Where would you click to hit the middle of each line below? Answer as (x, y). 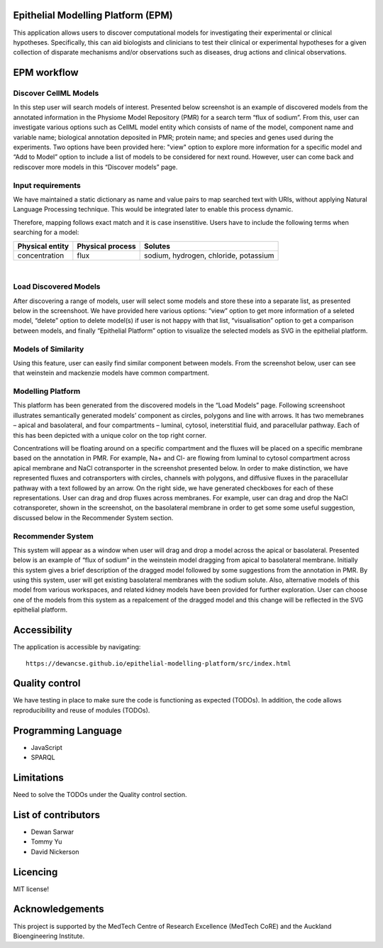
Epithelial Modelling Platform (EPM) (93, 15)
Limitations (38, 777)
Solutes (157, 246)
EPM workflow (46, 73)
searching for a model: (46, 232)
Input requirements (47, 185)
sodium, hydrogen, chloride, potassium (209, 255)
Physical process (106, 246)
